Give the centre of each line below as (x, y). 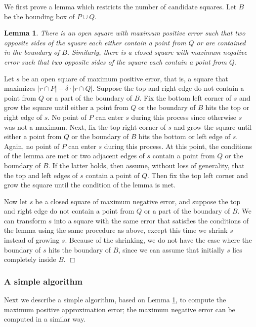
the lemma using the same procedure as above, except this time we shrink (116, 230)
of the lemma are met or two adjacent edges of (74, 156)
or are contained (221, 42)
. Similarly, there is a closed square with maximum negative (157, 52)
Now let (16, 201)
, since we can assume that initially (171, 249)
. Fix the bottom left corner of (186, 97)
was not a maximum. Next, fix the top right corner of (85, 127)
